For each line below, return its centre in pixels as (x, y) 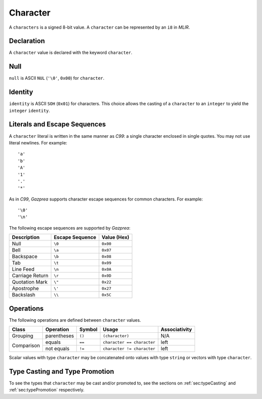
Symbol (89, 329)
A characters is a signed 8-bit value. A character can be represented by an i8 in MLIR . (99, 27)
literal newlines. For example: (38, 143)
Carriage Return (30, 276)
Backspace (25, 256)
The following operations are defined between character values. (75, 320)
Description (26, 237)
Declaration (27, 41)
